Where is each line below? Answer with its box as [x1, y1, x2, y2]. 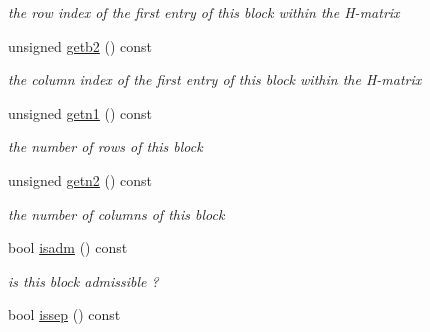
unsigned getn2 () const [8, 169, 153, 190]
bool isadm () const [8, 237, 128, 258]
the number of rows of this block [8, 136, 203, 157]
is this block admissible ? [8, 270, 159, 291]
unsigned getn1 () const [8, 102, 153, 123]
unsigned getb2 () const [8, 35, 153, 56]
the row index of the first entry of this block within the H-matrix [8, 2, 400, 22]
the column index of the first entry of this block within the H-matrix [8, 69, 422, 90]
